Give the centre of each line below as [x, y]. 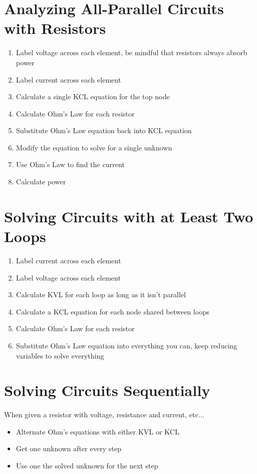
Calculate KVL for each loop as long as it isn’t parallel [101, 294]
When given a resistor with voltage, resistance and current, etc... [104, 414]
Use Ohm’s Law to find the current [70, 164]
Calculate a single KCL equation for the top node [93, 96]
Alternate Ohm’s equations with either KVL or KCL [98, 431]
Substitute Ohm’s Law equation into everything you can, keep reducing [126, 345]
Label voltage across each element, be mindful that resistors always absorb [132, 52]
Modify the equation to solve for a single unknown [94, 147]
